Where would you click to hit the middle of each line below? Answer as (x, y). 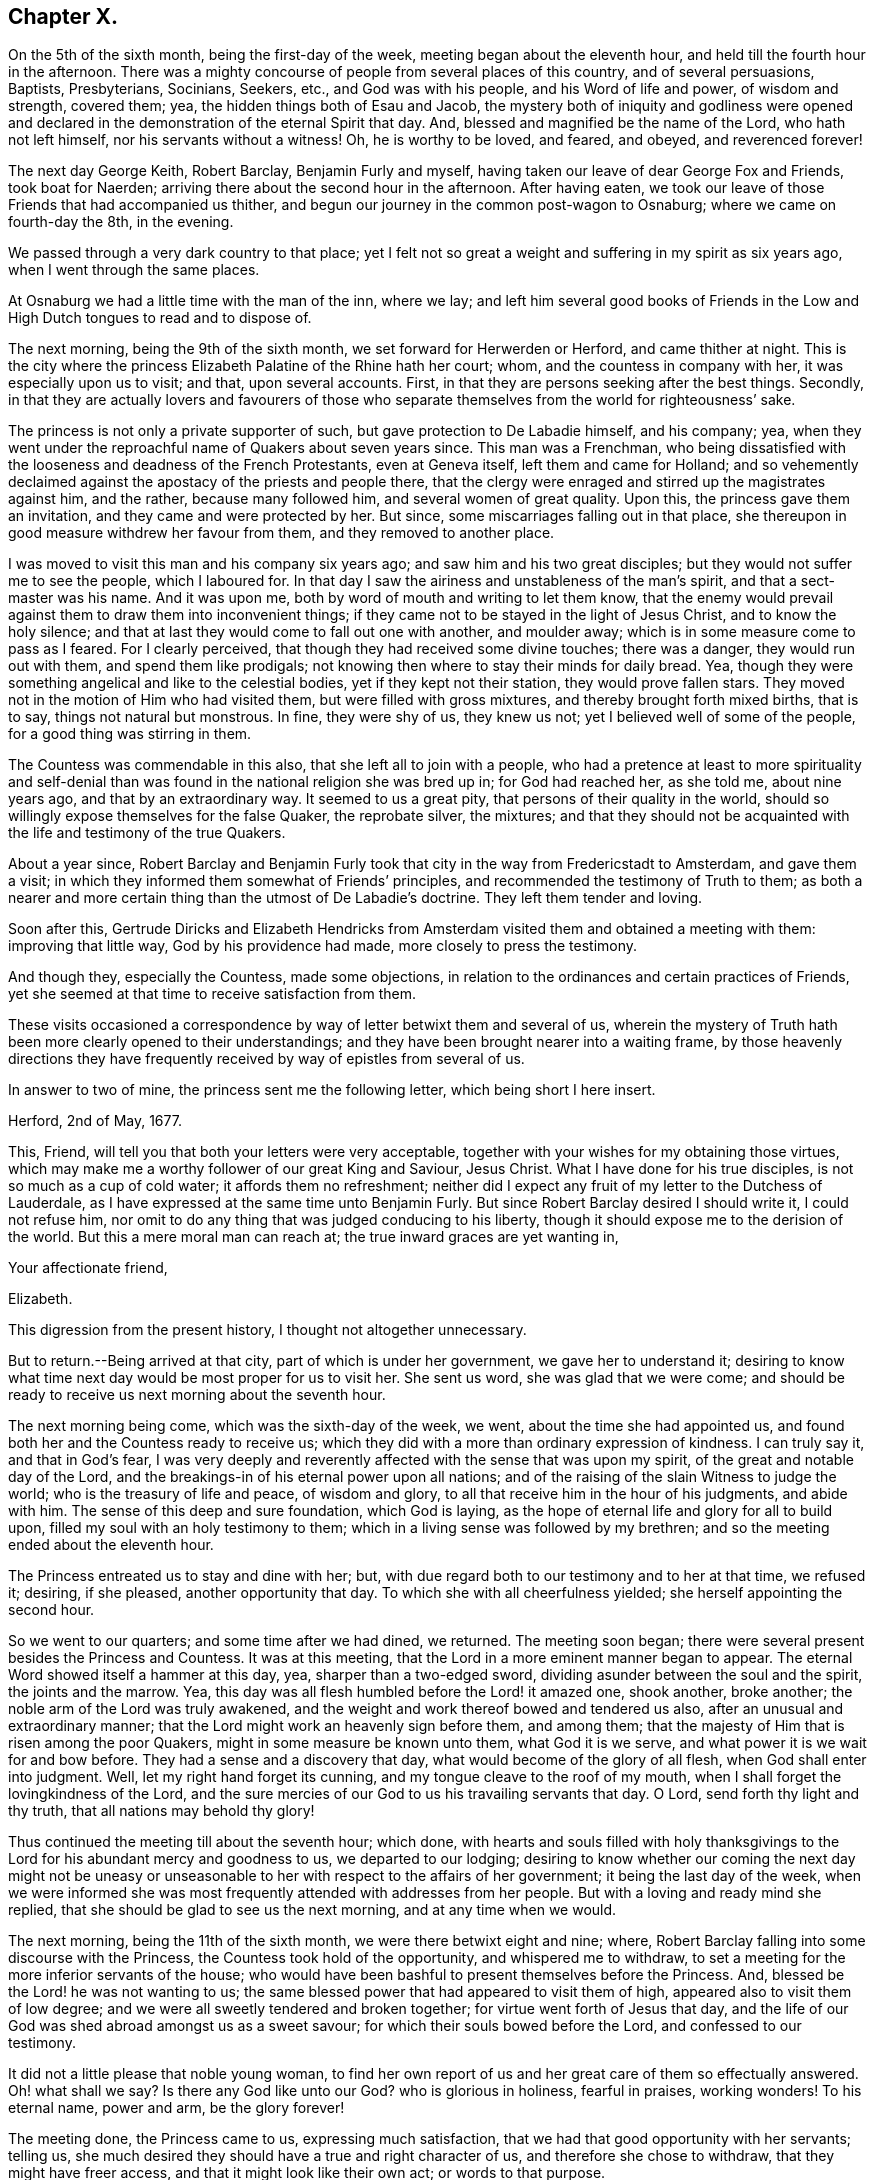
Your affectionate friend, (88, 1268)
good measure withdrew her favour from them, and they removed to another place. (281, 533)
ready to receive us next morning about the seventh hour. (197, 1395)
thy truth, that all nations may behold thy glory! (161, 1811)
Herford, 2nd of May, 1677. (95, 1121)
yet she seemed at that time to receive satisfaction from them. (212, 994)
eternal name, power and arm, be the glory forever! (176, 2108)
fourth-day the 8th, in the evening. (121, 222)
